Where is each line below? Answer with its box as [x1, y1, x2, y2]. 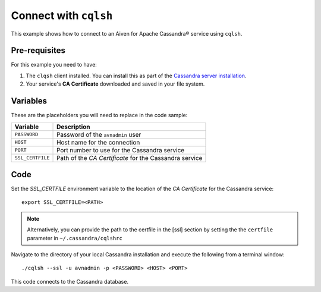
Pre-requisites [11, 45, 65, 56]
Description [56, 123, 90, 131]
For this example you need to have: [11, 61, 97, 68]
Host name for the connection [56, 138, 140, 146]
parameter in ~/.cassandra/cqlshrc [27, 234, 123, 241]
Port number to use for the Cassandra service [56, 146, 185, 154]
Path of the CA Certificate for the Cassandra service [56, 153, 203, 162]
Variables [11, 96, 48, 106]
